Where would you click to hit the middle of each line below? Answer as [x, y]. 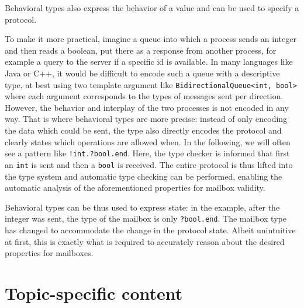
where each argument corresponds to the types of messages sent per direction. [144, 96]
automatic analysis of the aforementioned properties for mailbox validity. [135, 188]
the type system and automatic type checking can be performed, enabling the [144, 176]
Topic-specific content [94, 293]
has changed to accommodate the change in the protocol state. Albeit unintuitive [150, 230]
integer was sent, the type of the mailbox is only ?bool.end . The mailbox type [146, 218]
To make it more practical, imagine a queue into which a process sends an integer [151, 39]
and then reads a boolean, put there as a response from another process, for [141, 50]
